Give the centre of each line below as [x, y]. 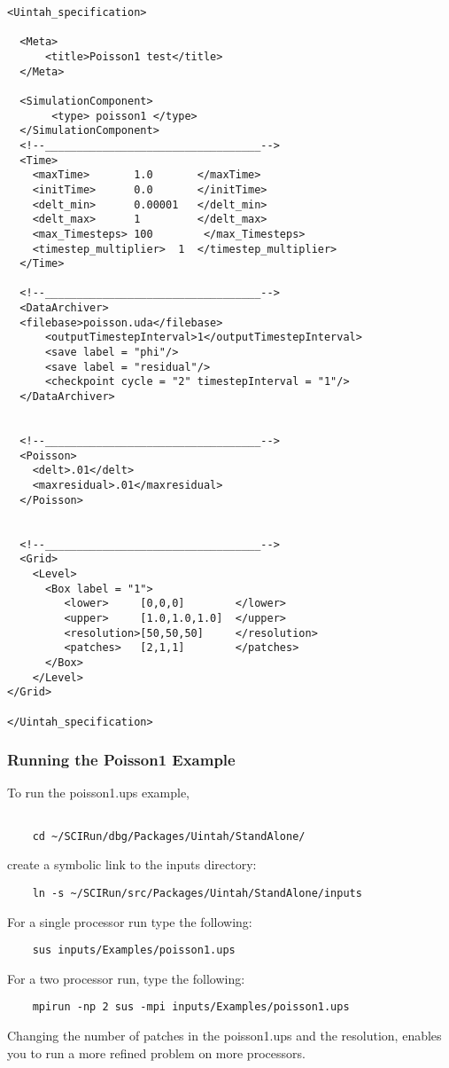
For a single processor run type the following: [130, 921]
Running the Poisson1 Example [121, 760]
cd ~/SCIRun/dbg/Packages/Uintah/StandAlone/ [169, 836]
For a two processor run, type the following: [126, 978]
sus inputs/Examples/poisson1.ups [134, 950]
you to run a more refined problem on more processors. [156, 1052]
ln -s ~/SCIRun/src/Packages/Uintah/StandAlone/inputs [197, 893]
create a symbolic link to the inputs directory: [132, 864]
